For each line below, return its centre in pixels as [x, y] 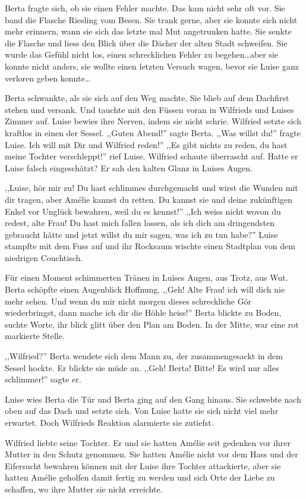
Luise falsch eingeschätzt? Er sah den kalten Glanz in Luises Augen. [129, 167]
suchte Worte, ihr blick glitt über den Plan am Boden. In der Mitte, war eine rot [152, 324]
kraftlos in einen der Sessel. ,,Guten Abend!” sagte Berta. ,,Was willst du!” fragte [153, 132]
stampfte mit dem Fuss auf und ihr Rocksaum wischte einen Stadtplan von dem [150, 246]
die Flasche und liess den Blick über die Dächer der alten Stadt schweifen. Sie [146, 43]
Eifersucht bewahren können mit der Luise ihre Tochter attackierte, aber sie [143, 465]
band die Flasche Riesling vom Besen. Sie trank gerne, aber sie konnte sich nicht [151, 19]
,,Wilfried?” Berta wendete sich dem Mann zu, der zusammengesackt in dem [144, 356]
